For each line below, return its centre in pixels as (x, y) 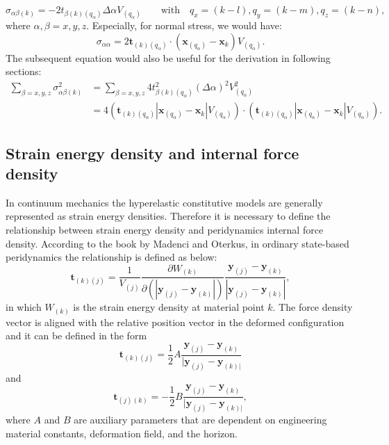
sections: (24, 71)
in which (24, 307)
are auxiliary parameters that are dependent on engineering (200, 420)
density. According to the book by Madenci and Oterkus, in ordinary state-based (177, 243)
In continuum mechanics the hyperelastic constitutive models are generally (164, 202)
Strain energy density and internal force (152, 153)
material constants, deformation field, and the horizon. (122, 433)
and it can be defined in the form (76, 335)
